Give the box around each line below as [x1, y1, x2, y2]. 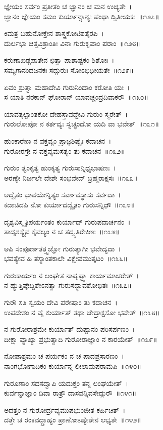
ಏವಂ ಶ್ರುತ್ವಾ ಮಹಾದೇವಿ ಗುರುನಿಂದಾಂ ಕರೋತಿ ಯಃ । [4, 81, 130, 92]
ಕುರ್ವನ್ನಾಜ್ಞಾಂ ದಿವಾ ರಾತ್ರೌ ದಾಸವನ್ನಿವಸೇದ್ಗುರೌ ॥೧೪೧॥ [4, 388, 137, 398]
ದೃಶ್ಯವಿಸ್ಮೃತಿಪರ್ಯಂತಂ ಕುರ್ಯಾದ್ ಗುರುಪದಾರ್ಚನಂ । [4, 216, 131, 227]
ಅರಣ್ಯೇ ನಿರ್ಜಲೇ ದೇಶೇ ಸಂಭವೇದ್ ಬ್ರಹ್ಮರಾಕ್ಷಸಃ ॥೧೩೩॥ [4, 172, 138, 183]
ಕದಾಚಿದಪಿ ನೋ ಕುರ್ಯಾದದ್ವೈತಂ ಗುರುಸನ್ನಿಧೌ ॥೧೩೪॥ [4, 199, 135, 209]
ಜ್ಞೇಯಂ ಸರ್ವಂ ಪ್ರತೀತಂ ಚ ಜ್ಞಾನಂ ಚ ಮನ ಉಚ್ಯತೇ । [4, 1, 132, 11]
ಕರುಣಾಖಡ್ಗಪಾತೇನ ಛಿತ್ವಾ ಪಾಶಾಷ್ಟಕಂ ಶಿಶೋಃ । [4, 55, 115, 65]
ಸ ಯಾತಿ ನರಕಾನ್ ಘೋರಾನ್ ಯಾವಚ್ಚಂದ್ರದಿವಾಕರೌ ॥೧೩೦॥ [4, 92, 149, 102]
